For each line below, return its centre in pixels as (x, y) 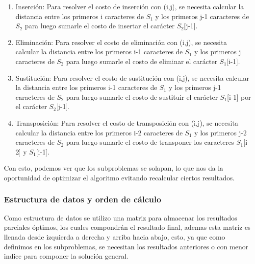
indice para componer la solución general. (66, 256)
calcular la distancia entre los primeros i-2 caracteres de (99, 132)
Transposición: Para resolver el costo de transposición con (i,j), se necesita (127, 122)
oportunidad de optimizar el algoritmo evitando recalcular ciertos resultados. (119, 177)
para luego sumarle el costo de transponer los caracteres (150, 142)
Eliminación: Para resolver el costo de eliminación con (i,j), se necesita (121, 42)
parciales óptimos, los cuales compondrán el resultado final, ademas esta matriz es (127, 227)
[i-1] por (239, 97)
